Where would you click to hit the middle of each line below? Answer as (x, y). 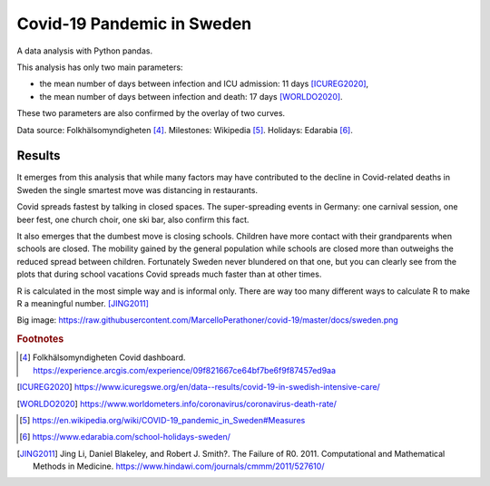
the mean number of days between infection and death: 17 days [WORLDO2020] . (191, 96)
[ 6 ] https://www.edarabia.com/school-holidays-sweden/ (125, 437)
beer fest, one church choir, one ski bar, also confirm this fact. (133, 219)
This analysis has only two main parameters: (100, 67)
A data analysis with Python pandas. (85, 51)
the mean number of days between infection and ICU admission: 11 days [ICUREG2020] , (204, 84)
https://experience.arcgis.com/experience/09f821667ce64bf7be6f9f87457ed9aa (184, 370)
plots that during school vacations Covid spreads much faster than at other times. (169, 274)
